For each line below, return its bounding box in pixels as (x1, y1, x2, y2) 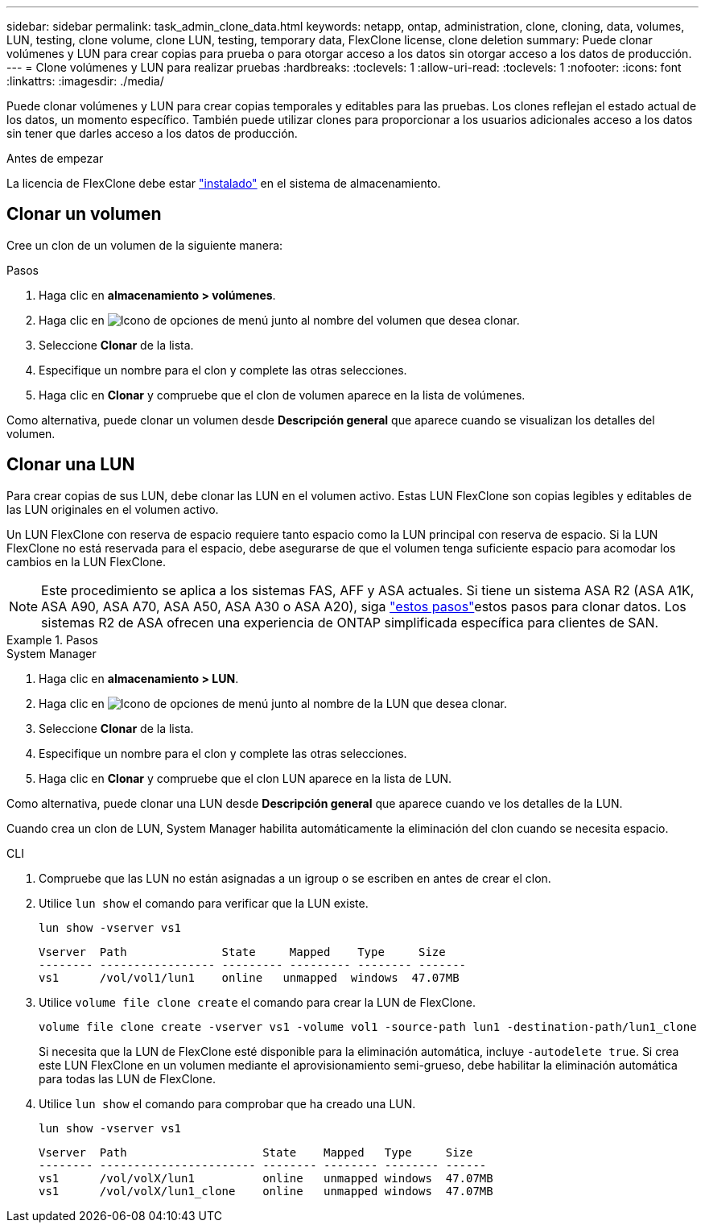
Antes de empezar (6, 151, 104, 165)
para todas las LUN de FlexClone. (39, 1071, 216, 1086)
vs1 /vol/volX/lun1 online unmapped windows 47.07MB (39, 1171, 493, 1185)
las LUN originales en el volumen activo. (6, 502, 219, 516)
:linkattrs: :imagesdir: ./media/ (6, 74, 164, 88)
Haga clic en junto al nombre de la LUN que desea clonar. (39, 696, 508, 710)
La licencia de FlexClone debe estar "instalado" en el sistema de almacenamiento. (6, 176, 441, 190)
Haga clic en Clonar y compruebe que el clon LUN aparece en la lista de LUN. (39, 771, 452, 785)
